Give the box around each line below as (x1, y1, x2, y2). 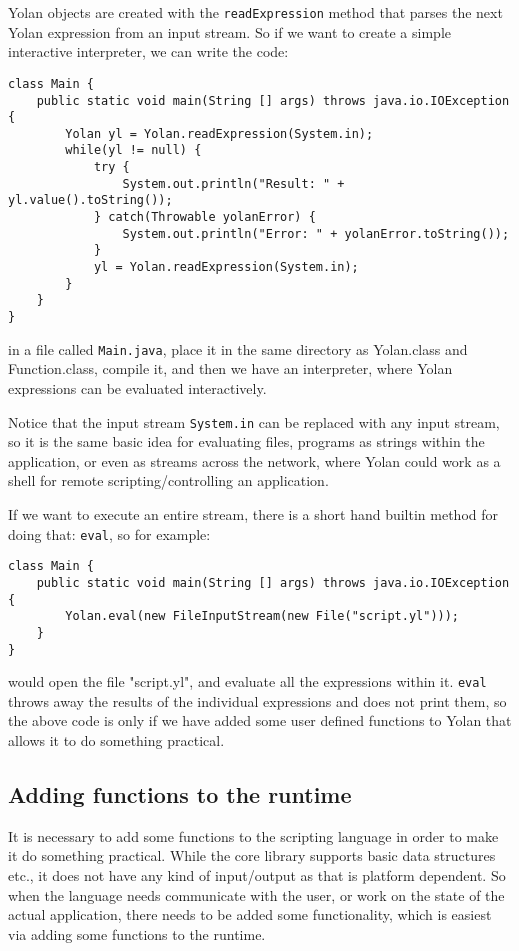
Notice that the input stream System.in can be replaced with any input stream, (8, 411, 500, 432)
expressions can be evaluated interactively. (8, 377, 267, 398)
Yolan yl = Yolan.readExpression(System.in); (65, 126, 374, 141)
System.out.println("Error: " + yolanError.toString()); (122, 226, 510, 241)
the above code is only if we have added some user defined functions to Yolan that (8, 710, 512, 731)
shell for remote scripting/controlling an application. (8, 470, 329, 491)
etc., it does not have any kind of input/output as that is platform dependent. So (8, 864, 506, 885)
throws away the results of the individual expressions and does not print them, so (8, 690, 507, 711)
